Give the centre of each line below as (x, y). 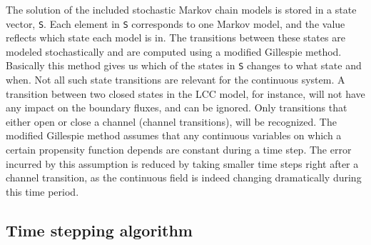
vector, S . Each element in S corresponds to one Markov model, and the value (176, 23)
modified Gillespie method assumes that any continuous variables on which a (174, 135)
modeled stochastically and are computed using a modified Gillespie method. (174, 51)
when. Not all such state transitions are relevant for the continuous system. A (176, 80)
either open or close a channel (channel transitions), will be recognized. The (171, 121)
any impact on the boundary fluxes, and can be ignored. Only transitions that (177, 107)
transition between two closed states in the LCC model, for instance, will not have (185, 93)
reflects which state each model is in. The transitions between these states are (176, 37)
